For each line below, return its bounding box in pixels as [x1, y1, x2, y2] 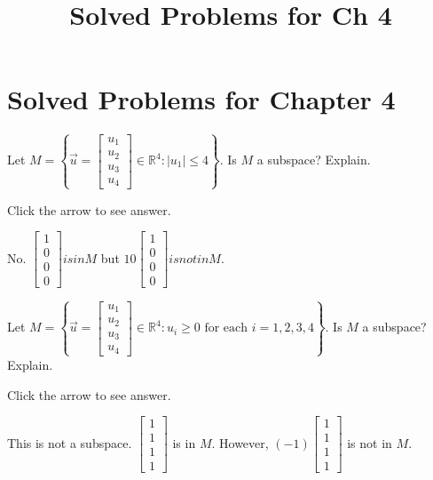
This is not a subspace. [7, 433, 132, 452]
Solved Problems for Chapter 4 [7, 81, 396, 117]
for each [204, 322, 248, 335]
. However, [211, 433, 269, 452]
